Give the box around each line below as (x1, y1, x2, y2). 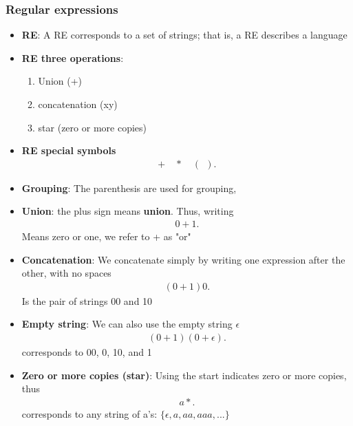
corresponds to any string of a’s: (21, 406, 158, 420)
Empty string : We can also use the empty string (21, 317, 233, 331)
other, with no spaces (21, 266, 111, 280)
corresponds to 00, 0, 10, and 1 (21, 345, 152, 359)
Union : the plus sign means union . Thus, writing (21, 204, 234, 218)
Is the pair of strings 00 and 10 (21, 293, 153, 308)
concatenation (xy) (38, 97, 118, 111)
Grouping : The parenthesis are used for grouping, (21, 180, 237, 195)
